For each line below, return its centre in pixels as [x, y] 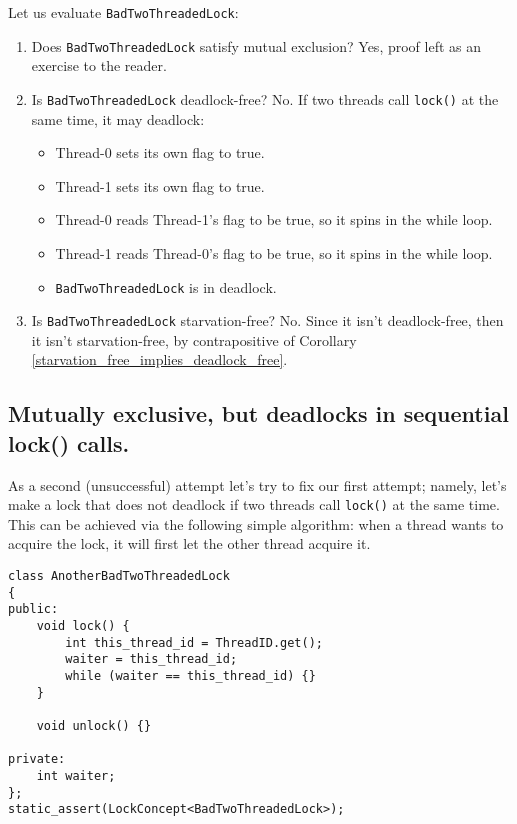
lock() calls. [69, 442]
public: [33, 609]
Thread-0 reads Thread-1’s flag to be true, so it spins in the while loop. [274, 219]
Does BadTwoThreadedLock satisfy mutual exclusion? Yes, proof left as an [256, 45]
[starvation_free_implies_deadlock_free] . [159, 359]
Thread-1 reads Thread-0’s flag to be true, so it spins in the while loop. [274, 252]
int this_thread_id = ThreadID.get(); [194, 642]
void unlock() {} [94, 725]
